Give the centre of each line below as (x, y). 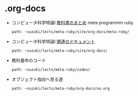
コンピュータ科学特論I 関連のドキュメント (53, 41)
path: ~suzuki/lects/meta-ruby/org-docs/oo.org (60, 88)
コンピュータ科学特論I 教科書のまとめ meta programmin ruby (72, 22)
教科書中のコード (29, 60)
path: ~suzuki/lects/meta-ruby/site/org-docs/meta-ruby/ (70, 32)
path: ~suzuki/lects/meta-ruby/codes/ (51, 69)
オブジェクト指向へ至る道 (37, 79)
